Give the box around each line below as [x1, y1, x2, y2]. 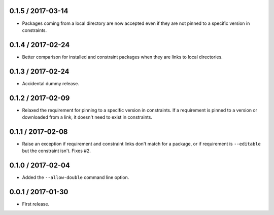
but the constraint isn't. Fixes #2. [22, 148, 91, 154]
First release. [22, 201, 50, 207]
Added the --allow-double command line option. [22, 174, 129, 181]
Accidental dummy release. [22, 80, 80, 86]
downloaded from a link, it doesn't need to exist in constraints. [22, 114, 152, 120]
